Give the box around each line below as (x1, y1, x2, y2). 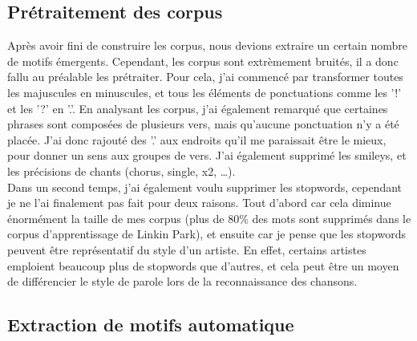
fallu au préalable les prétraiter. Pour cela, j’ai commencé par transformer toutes (7, 68, 403, 85)
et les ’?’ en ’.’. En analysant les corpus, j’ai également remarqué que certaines (7, 99, 388, 116)
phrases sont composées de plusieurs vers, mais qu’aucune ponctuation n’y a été (7, 116, 399, 132)
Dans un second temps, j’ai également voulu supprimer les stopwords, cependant (7, 178, 402, 195)
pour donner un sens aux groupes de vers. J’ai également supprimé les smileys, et (7, 147, 407, 164)
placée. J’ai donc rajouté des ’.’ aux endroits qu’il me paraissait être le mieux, (7, 131, 387, 148)
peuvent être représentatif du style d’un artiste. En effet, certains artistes (7, 241, 366, 258)
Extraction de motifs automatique (7, 312, 294, 337)
